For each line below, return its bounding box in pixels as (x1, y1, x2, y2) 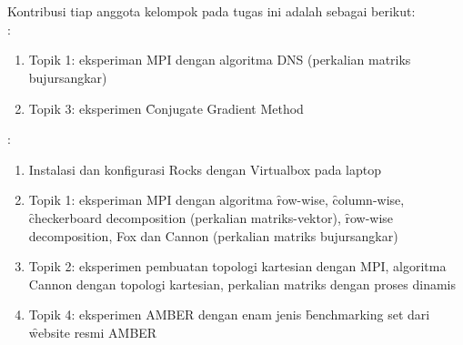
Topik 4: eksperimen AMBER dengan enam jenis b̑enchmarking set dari (28, 305, 430, 324)
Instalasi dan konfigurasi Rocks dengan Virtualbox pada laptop (28, 159, 381, 178)
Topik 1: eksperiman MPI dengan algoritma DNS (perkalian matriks (28, 50, 411, 69)
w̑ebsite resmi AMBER (28, 322, 157, 341)
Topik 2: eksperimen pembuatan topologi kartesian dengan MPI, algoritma (28, 257, 447, 276)
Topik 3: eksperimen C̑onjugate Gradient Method (28, 98, 304, 117)
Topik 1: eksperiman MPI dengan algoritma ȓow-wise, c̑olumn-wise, (28, 190, 405, 209)
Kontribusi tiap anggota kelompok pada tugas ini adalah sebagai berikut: (7, 2, 416, 21)
